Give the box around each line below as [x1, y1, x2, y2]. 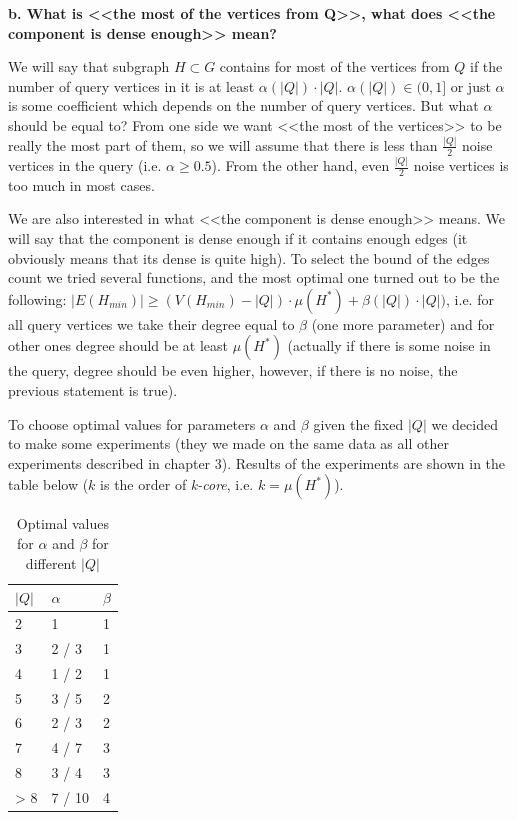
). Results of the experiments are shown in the [221, 452, 506, 473]
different [25, 552, 77, 573]
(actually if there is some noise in [287, 335, 491, 356]
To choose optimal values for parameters [8, 413, 256, 434]
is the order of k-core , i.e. [100, 474, 254, 495]
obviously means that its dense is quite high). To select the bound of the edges [8, 247, 490, 268]
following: [8, 288, 67, 309]
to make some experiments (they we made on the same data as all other [8, 433, 449, 454]
